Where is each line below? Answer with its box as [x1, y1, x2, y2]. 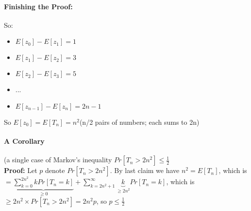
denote [45, 165, 65, 175]
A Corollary [4, 136, 45, 146]
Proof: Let [4, 165, 37, 175]
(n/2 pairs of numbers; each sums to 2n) [79, 116, 200, 127]
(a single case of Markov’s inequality [4, 154, 112, 165]
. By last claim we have [110, 165, 180, 175]
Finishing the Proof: [4, 1, 73, 11]
